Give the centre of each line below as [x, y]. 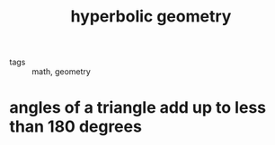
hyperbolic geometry [151, 17]
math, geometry [62, 72]
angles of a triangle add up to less [138, 108]
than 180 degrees [75, 127]
